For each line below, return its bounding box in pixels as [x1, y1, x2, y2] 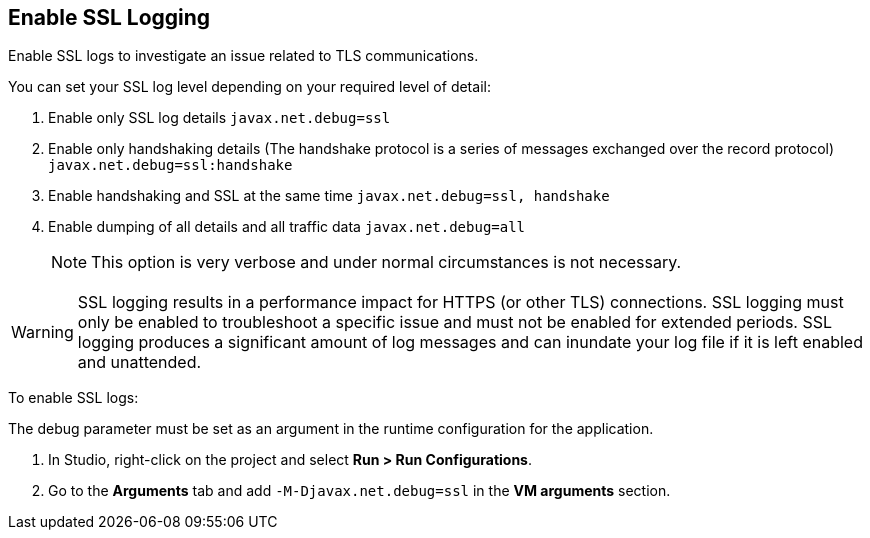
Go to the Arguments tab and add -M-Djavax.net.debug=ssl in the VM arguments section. [48, 482, 671, 500]
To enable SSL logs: [8, 389, 139, 407]
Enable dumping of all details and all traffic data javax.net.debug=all [48, 218, 526, 236]
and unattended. [77, 352, 202, 373]
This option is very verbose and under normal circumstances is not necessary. [91, 252, 682, 273]
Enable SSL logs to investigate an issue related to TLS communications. [8, 47, 479, 65]
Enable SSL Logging [8, 5, 211, 30]
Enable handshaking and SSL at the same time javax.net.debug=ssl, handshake [48, 187, 610, 205]
